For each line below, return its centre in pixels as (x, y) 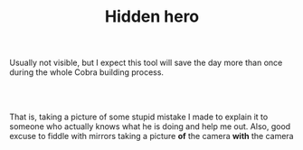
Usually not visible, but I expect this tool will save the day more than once (146, 63)
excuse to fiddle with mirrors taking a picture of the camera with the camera (151, 136)
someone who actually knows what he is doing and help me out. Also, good (150, 127)
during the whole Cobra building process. (87, 72)
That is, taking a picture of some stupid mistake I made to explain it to (139, 117)
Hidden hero (152, 17)
